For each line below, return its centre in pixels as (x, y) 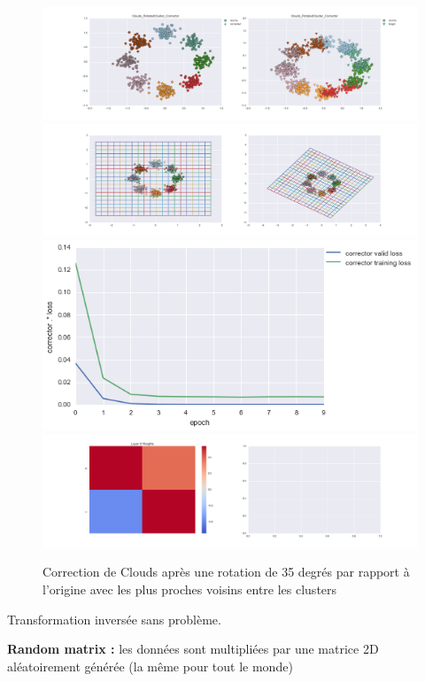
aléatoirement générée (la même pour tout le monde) (150, 666)
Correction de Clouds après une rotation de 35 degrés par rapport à (226, 572)
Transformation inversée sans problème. (114, 619)
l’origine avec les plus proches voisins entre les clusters (190, 589)
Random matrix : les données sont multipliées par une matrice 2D (193, 649)
